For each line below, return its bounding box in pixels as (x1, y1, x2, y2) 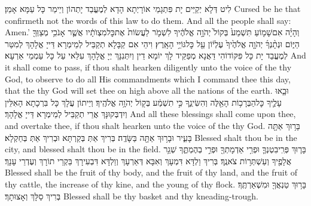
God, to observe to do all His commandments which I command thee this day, (5, 72, 291, 85)
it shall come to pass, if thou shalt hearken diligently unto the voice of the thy (5, 60, 292, 73)
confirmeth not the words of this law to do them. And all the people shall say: (5, 14, 291, 26)
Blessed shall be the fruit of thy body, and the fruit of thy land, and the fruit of (5, 166, 298, 179)
